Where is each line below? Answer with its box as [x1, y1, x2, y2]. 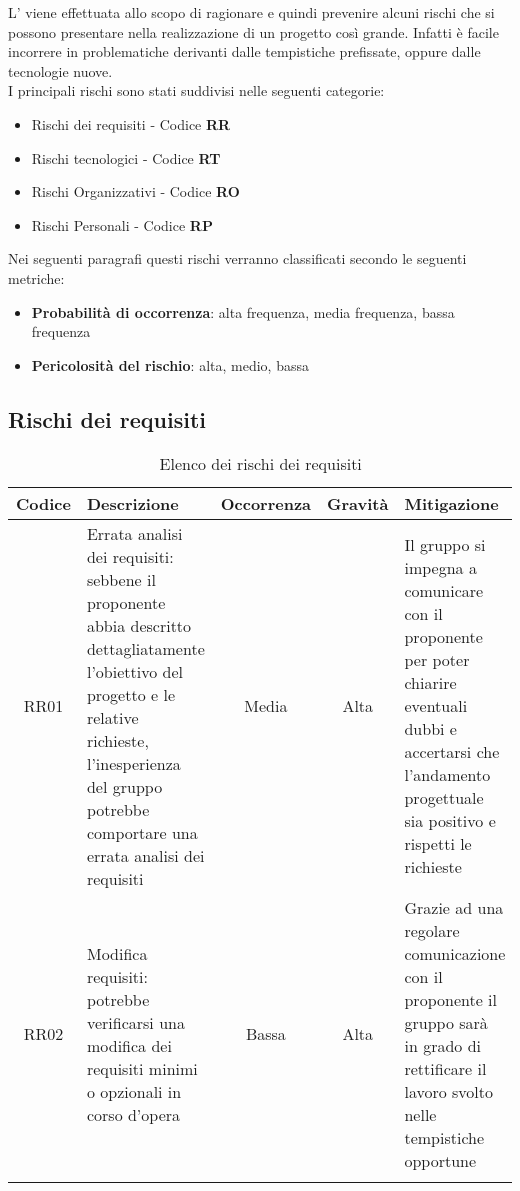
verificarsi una [86, 1010, 185, 1034]
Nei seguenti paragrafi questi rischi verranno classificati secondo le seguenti [8, 248, 467, 269]
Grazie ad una [404, 895, 504, 919]
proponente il [404, 987, 497, 1011]
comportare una [86, 820, 198, 844]
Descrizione [86, 491, 179, 515]
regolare [404, 918, 460, 942]
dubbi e [404, 717, 457, 741]
